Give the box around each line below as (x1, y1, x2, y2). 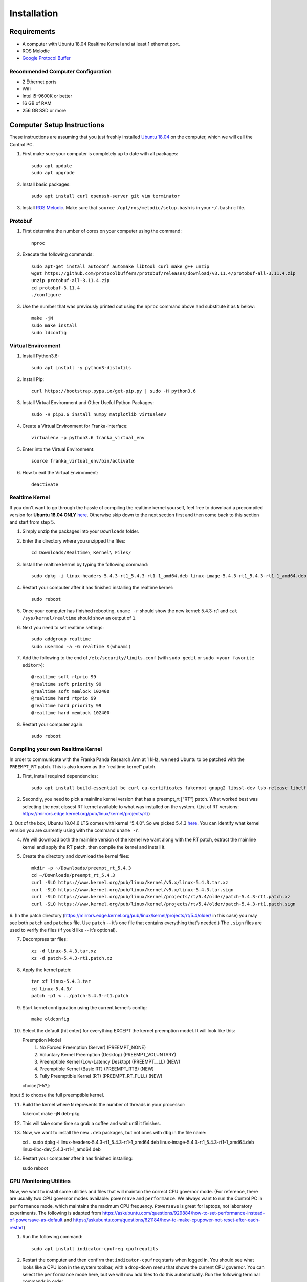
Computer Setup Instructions (9, 121, 105, 129)
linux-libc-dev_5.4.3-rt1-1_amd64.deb (22, 1146, 101, 1152)
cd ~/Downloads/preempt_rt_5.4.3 (31, 872, 115, 878)
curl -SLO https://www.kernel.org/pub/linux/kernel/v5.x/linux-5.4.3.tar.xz (31, 879, 229, 886)
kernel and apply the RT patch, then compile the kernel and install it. (22, 844, 166, 850)
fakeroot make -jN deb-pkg (22, 1111, 80, 1117)
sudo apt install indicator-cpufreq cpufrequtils (31, 1246, 159, 1251)
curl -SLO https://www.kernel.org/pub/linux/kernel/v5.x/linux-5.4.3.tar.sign (31, 887, 234, 892)
